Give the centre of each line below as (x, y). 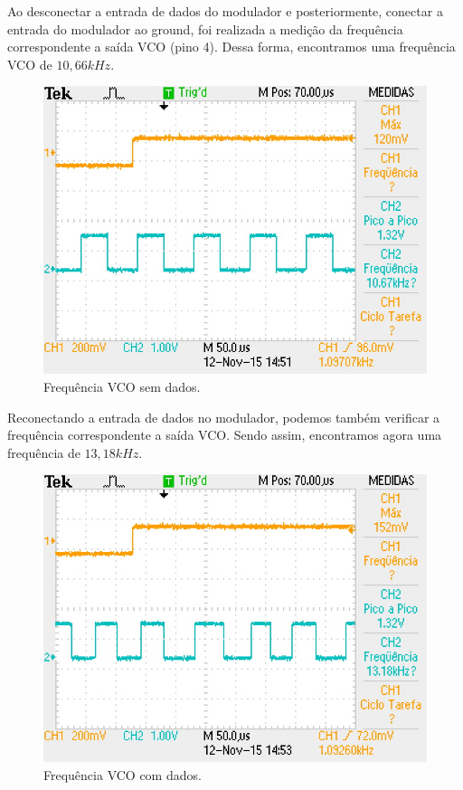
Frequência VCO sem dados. (122, 386)
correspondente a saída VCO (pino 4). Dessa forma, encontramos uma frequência (231, 47)
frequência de (44, 452)
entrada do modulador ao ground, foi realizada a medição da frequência (205, 29)
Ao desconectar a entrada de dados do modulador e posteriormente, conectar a (225, 11)
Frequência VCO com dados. (123, 774)
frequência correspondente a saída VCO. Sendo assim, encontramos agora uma (225, 435)
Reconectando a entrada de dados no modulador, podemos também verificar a (224, 417)
